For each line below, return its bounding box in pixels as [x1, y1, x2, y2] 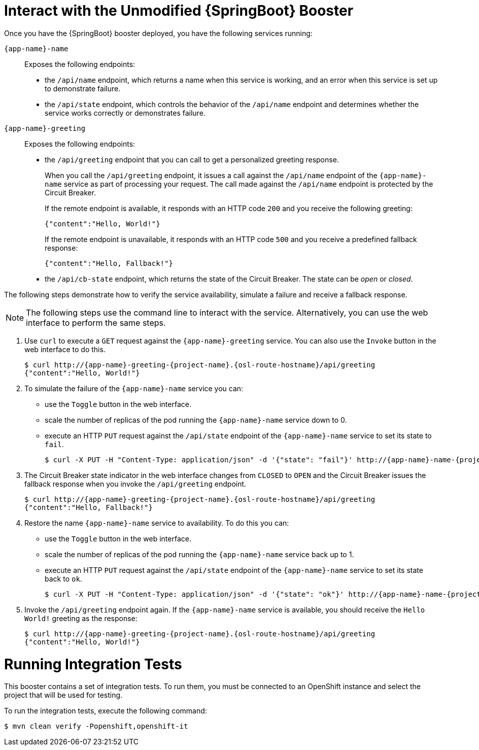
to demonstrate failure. [45, 84, 121, 93]
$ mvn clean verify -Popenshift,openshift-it [4, 722, 188, 731]
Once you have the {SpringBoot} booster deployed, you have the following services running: [4, 28, 313, 38]
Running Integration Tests [4, 655, 182, 673]
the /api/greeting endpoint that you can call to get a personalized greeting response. [45, 155, 339, 164]
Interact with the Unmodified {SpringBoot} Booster [4, 2, 354, 19]
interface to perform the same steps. [26, 317, 166, 328]
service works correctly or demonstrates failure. [45, 108, 206, 117]
